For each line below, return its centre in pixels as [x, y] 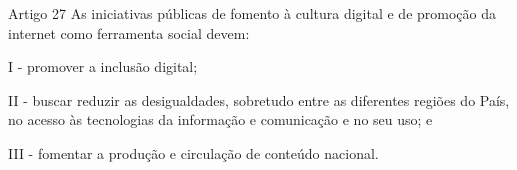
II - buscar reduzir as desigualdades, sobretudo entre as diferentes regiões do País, [259, 99]
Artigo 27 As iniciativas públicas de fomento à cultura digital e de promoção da [252, 13]
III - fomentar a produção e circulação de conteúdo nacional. [193, 152]
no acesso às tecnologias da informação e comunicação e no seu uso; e [220, 119]
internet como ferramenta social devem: [129, 32]
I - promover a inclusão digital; [103, 66]
